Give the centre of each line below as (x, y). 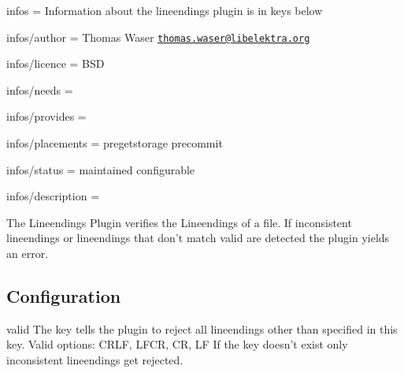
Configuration (64, 295)
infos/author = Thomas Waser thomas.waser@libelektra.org (158, 37)
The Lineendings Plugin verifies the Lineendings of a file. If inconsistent (179, 222)
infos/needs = (40, 90)
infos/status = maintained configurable (101, 169)
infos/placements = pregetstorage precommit (115, 143)
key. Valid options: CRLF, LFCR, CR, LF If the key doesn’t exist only (177, 344)
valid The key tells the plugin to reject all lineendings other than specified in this (202, 328)
